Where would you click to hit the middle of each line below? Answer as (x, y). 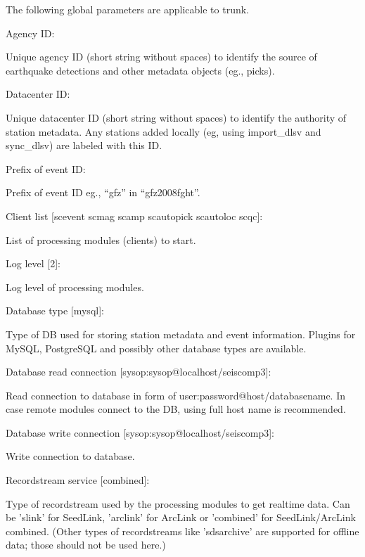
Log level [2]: (33, 263)
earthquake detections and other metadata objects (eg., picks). (140, 70)
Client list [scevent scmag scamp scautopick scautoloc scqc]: (134, 216)
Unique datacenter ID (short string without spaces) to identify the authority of (176, 117)
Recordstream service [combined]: (78, 480)
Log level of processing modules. (75, 287)
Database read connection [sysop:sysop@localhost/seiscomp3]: (139, 372)
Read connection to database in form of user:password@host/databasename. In (175, 395)
